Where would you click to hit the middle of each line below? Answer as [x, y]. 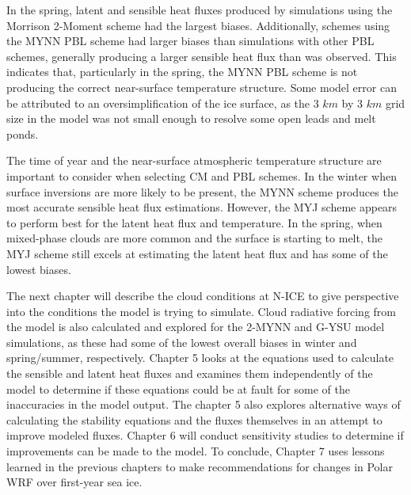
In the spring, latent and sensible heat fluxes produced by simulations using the [200, 10]
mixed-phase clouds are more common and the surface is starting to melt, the [194, 238]
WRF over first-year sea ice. [74, 482]
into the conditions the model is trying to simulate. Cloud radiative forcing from [201, 311]
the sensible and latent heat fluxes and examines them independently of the [190, 373]
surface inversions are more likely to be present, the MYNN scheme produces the [202, 191]
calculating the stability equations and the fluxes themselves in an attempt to [194, 419]
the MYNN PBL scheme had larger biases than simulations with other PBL [190, 41]
